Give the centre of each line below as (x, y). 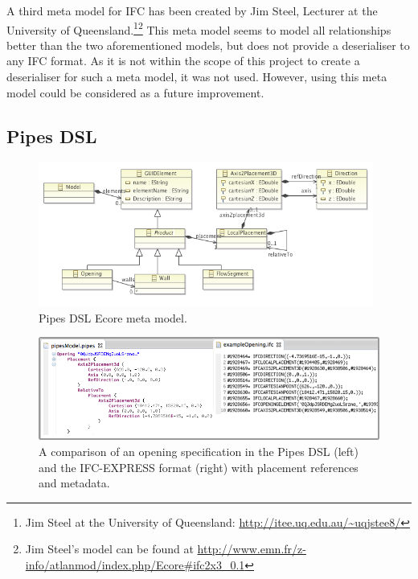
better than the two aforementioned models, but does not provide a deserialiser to (208, 45)
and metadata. (74, 483)
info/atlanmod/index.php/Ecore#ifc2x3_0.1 (135, 564)
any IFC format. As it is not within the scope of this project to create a (183, 61)
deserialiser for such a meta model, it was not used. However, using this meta (197, 77)
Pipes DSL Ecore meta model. (113, 317)
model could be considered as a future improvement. (135, 92)
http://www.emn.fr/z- (252, 549)
